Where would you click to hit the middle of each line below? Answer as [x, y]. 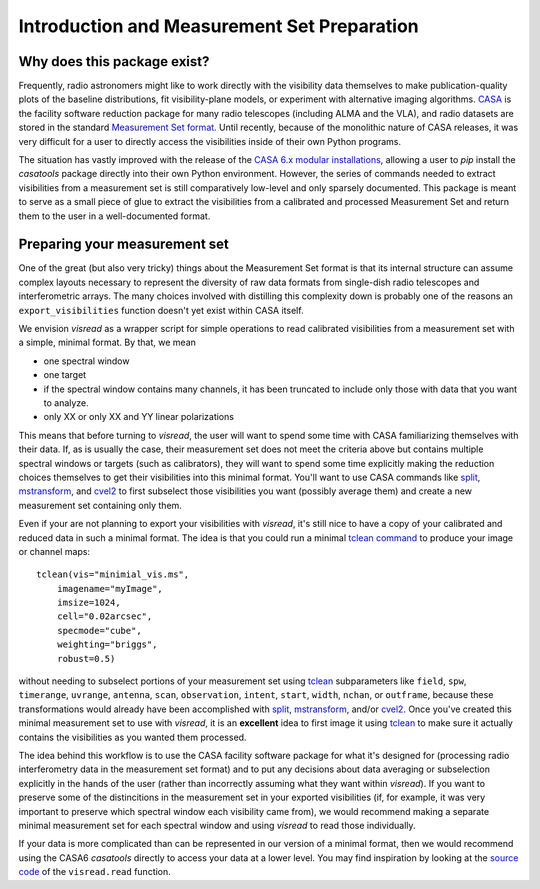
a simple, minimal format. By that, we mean [107, 342]
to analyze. [66, 403]
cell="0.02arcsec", [104, 616]
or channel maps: [54, 551]
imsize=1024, [88, 603]
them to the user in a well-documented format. [114, 216]
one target [65, 375]
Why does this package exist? [114, 61]
